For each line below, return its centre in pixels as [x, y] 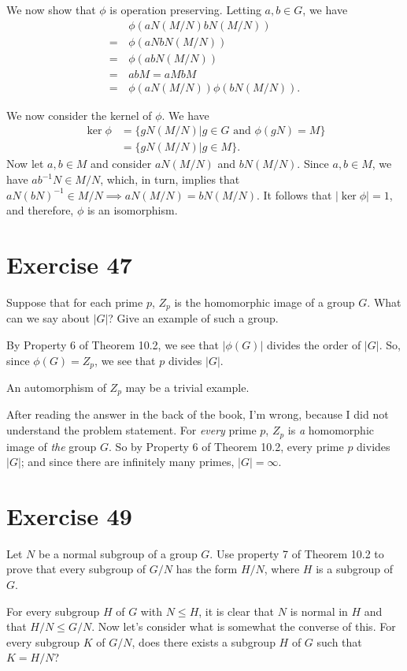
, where [282, 569]
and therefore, [40, 210]
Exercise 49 [69, 515]
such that [339, 641]
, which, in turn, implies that [170, 179]
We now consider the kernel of [79, 115]
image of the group [52, 446]
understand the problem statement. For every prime [131, 430]
